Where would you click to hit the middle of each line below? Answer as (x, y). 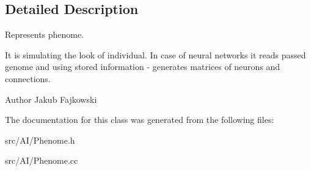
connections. (28, 78)
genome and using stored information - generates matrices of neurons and (143, 67)
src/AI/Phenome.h (40, 140)
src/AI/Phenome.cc (42, 160)
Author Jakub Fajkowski (51, 99)
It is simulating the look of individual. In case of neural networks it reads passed (155, 54)
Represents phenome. (45, 34)
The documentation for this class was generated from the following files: (140, 120)
